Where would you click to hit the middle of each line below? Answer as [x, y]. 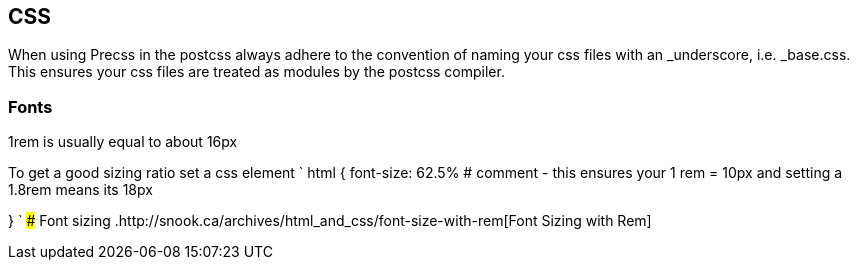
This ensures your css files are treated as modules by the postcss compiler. [256, 72]
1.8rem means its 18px [80, 190]
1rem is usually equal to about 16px [123, 142]
